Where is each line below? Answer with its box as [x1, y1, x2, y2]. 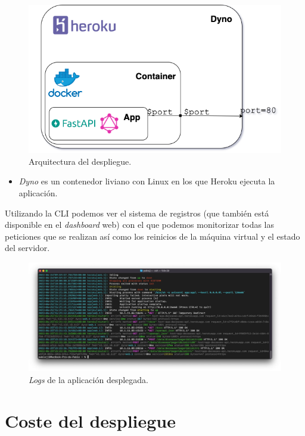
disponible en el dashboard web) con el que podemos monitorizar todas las [5, 218, 275, 231]
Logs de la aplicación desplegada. [29, 373, 148, 385]
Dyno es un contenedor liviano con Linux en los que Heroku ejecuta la [18, 175, 275, 187]
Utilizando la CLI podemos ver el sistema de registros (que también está [5, 206, 269, 219]
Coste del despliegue [5, 408, 176, 432]
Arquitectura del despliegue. [29, 155, 132, 167]
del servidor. [5, 241, 50, 254]
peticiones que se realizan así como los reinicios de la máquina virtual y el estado [5, 230, 300, 242]
